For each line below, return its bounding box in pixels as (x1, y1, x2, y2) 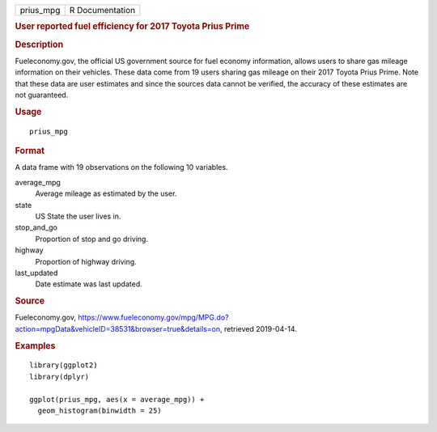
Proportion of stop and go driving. (35, 234, 149, 244)
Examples (15, 340, 56, 351)
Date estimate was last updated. (35, 279, 142, 289)
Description (15, 39, 64, 50)
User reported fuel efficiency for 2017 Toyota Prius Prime (15, 21, 250, 32)
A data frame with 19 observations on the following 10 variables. (15, 163, 228, 172)
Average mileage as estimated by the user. (35, 188, 177, 198)
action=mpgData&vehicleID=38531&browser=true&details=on (15, 324, 221, 333)
